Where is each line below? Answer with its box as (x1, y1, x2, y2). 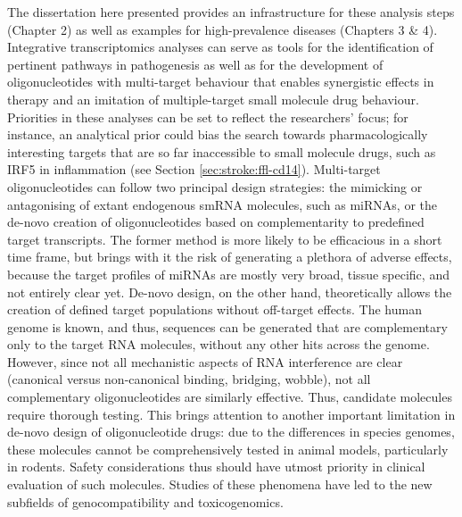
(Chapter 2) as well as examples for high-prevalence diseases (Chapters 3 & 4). (7, 20, 438, 38)
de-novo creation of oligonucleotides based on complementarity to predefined (7, 213, 425, 231)
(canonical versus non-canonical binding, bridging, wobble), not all (7, 370, 371, 388)
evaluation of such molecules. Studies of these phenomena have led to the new (7, 475, 433, 494)
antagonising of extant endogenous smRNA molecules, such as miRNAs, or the (7, 195, 437, 213)
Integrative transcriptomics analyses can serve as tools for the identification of (7, 38, 433, 56)
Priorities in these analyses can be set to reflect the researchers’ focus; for (7, 107, 408, 126)
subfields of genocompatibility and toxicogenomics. (7, 492, 284, 511)
